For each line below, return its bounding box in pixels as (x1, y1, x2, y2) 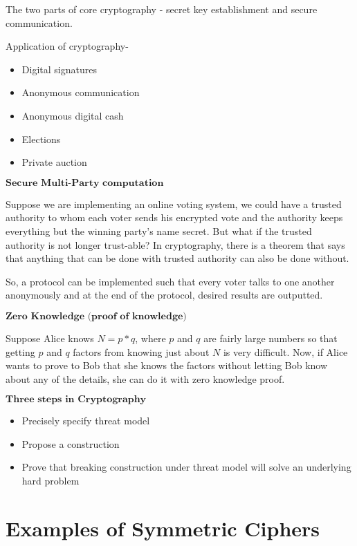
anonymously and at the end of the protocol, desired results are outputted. (6, 288, 323, 302)
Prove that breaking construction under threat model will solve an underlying (21, 460, 351, 474)
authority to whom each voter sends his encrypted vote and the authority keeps (6, 210, 343, 225)
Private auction (21, 155, 87, 169)
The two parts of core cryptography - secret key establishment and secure (6, 2, 318, 16)
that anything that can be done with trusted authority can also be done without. (6, 251, 349, 265)
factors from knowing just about (73, 344, 210, 359)
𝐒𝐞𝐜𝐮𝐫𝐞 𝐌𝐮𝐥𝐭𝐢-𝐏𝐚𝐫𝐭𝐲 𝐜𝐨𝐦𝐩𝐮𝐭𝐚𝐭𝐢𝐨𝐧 (6, 178, 164, 188)
